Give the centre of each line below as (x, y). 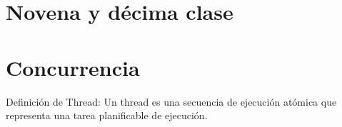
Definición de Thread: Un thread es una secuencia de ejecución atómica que (171, 101)
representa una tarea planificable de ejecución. (107, 115)
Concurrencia (73, 67)
